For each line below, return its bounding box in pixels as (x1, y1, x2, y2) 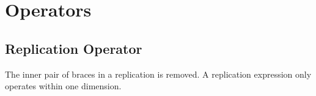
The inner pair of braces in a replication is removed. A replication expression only (5, 67, 312, 80)
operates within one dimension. (5, 79, 122, 92)
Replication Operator (5, 39, 142, 57)
